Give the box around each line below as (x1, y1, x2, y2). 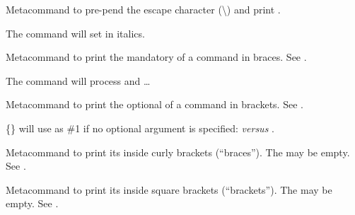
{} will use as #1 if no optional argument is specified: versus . (6, 120, 274, 135)
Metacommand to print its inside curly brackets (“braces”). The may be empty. (6, 144, 350, 159)
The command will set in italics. (6, 25, 145, 40)
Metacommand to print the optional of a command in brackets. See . (6, 97, 303, 112)
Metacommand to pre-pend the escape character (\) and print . (6, 2, 281, 16)
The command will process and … (6, 73, 151, 88)
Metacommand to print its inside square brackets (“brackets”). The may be (6, 182, 332, 197)
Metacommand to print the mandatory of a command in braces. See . (6, 50, 307, 64)
